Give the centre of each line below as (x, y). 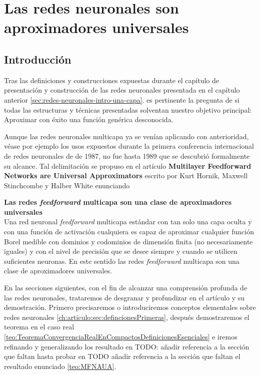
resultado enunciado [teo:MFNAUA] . (60, 366)
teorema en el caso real (39, 327)
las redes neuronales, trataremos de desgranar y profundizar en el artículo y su (124, 297)
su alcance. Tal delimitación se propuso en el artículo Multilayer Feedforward (128, 165)
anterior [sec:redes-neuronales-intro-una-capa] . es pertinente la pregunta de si (122, 99)
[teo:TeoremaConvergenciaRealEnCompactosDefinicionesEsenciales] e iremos (121, 337)
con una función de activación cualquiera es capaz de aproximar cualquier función (129, 232)
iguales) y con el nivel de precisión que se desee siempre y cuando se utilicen (121, 251)
